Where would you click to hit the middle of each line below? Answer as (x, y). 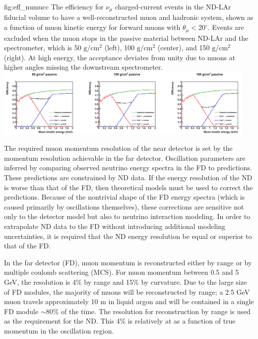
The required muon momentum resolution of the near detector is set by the (118, 148)
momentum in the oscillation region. (59, 330)
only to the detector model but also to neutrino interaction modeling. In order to (127, 216)
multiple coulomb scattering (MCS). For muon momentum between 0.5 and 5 (122, 272)
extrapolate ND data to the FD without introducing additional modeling (115, 226)
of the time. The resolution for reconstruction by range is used (156, 311)
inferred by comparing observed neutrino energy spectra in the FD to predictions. (128, 168)
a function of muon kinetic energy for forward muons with (92, 27)
